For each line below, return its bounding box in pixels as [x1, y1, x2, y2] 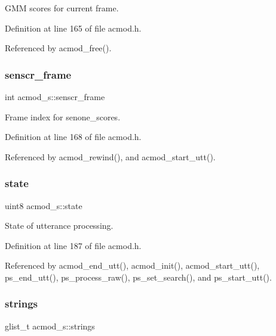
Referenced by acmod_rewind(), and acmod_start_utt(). [5, 150, 216, 163]
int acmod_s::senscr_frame [5, 91, 105, 102]
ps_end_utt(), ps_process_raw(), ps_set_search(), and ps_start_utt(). [5, 270, 272, 283]
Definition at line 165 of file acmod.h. [5, 21, 142, 34]
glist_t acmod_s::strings [5, 319, 95, 332]
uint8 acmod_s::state [5, 199, 82, 211]
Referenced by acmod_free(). [5, 42, 112, 54]
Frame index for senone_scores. [5, 110, 121, 123]
